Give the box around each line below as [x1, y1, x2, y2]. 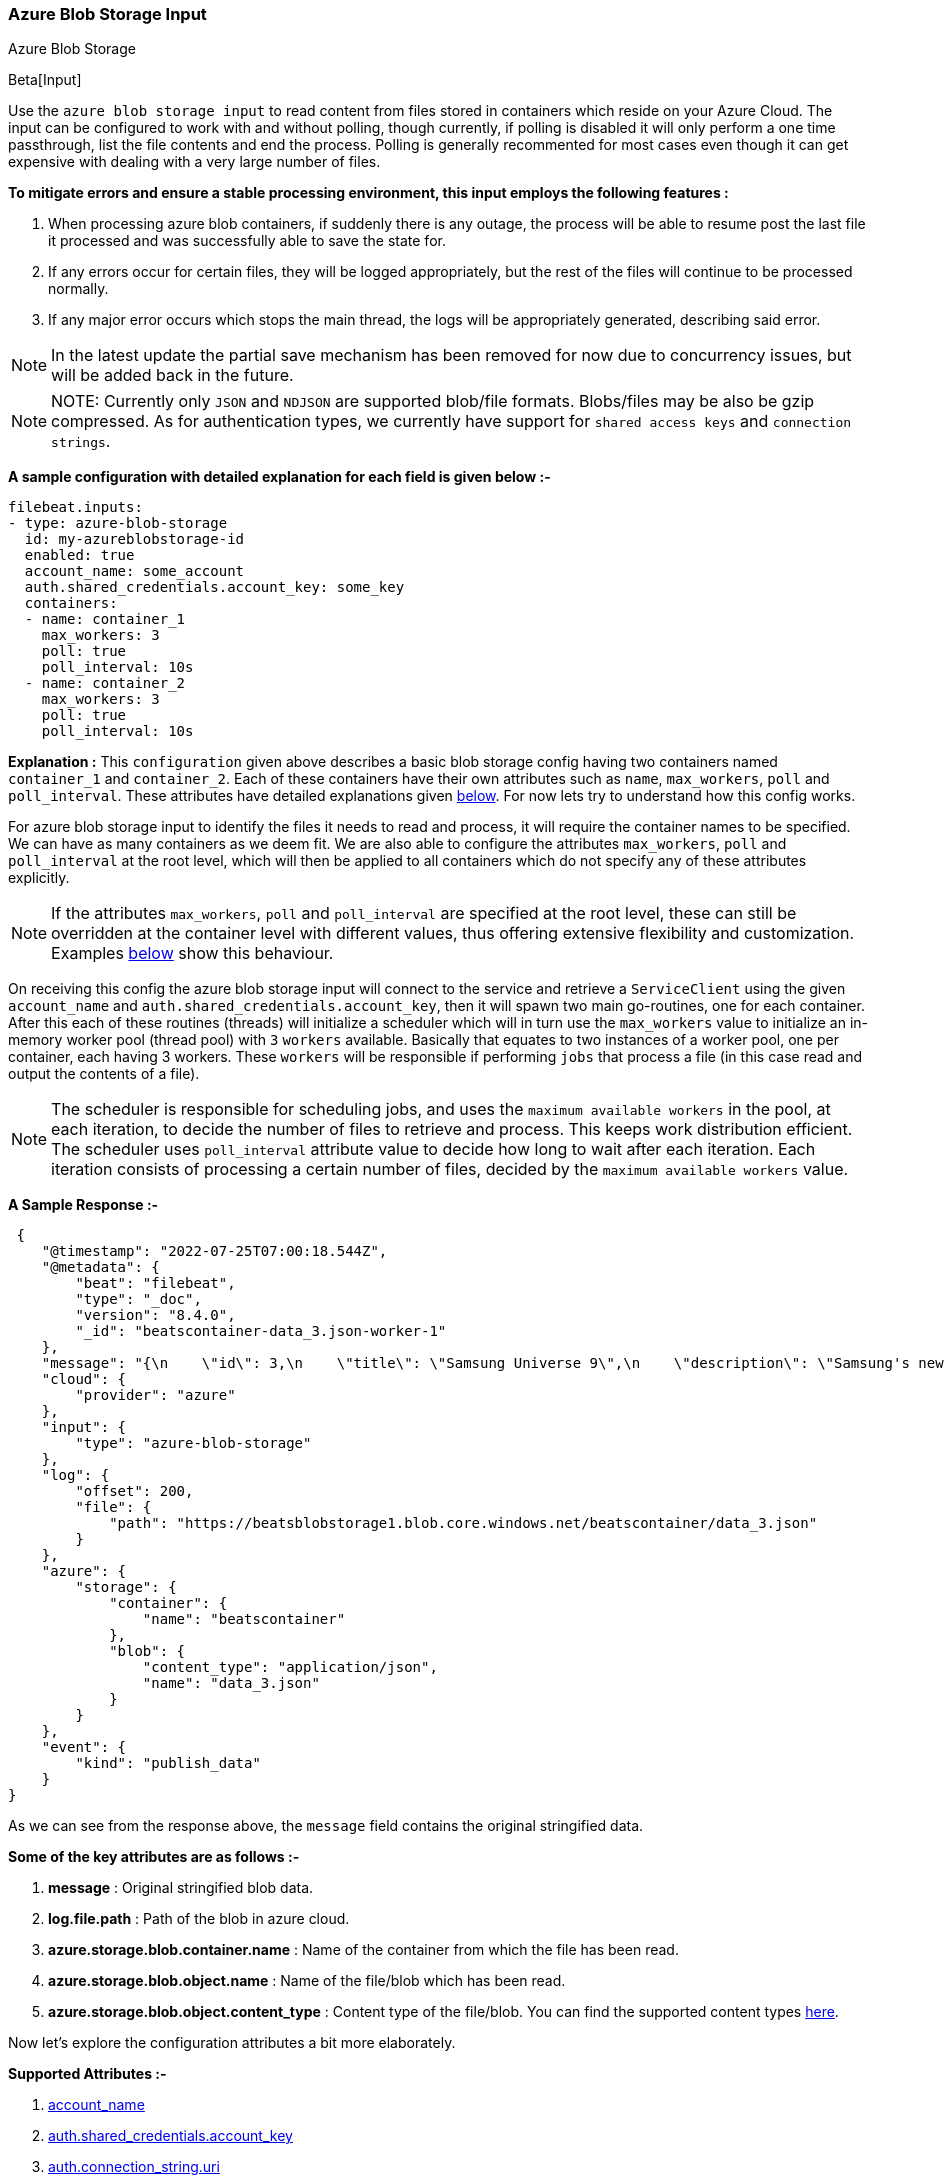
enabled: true [24, 547, 135, 564]
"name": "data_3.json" [142, 1675, 320, 1692]
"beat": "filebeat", [75, 1275, 236, 1292]
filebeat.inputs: [8, 499, 143, 516]
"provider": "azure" [75, 1387, 236, 1404]
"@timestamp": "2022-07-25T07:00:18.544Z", [41, 1243, 388, 1260]
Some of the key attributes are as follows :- [8, 1848, 300, 1866]
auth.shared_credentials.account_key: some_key [24, 579, 405, 596]
